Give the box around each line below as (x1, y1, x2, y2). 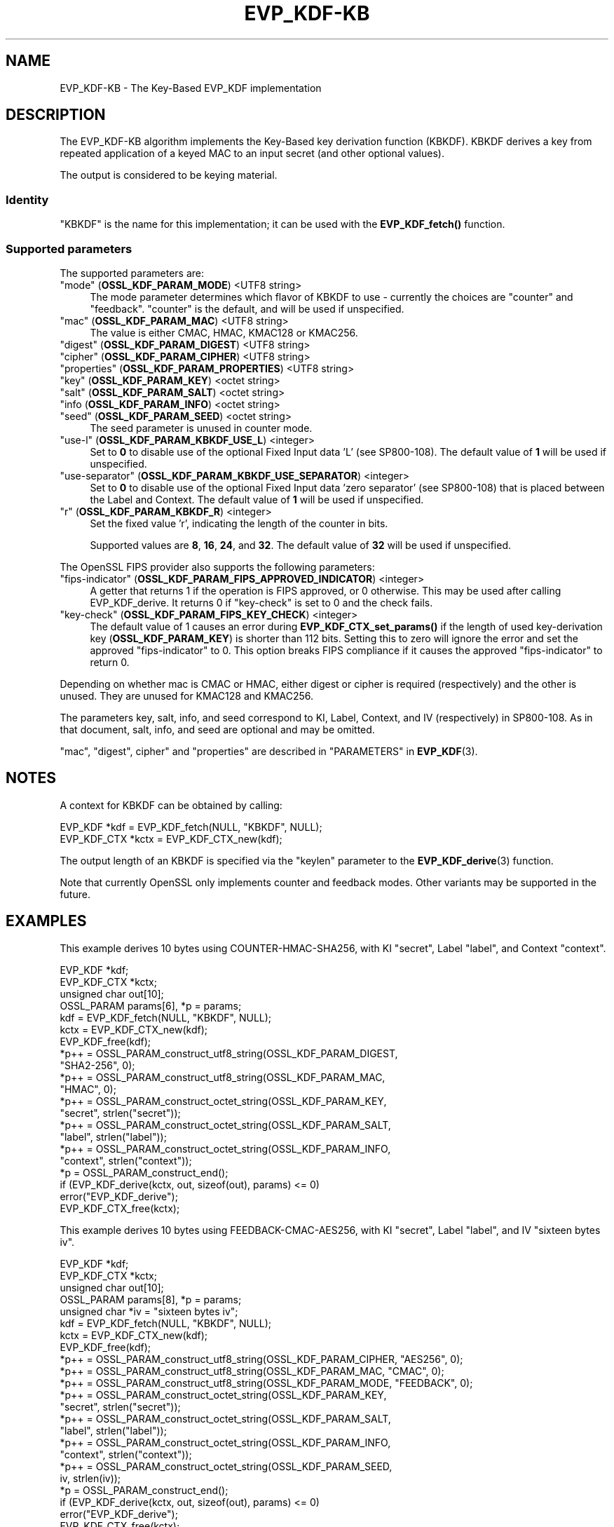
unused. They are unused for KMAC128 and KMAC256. (60, 689, 314, 702)
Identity (6, 192, 49, 207)
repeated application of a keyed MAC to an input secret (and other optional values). (60, 147, 444, 160)
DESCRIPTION (6, 106, 106, 124)
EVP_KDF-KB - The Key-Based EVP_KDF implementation (60, 81, 322, 94)
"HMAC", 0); (60, 1083, 116, 1095)
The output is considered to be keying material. (60, 169, 278, 182)
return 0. (90, 656, 130, 668)
